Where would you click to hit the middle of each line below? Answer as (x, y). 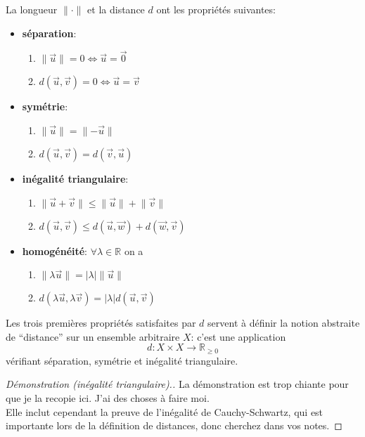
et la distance (116, 9)
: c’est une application (238, 336)
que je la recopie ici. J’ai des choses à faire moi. (108, 398)
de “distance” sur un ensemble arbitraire (93, 336)
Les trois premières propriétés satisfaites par (101, 323)
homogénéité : (55, 250)
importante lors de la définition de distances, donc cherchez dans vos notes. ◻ (174, 425)
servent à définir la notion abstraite (284, 323)
